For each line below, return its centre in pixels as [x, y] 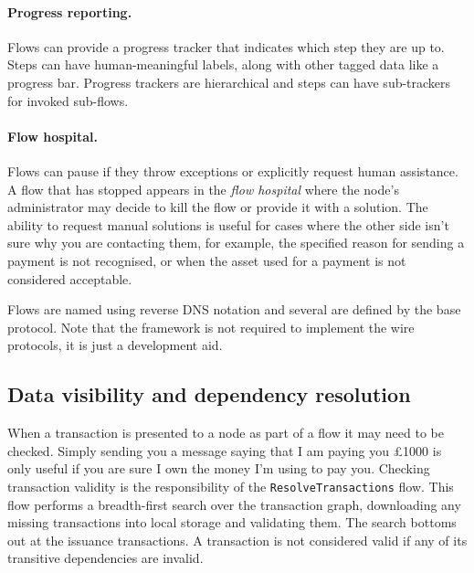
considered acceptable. [70, 278]
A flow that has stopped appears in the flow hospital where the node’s [203, 189]
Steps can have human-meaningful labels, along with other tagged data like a [223, 64]
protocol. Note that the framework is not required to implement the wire [211, 327]
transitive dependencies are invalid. [105, 558]
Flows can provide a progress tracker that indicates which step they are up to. [226, 46]
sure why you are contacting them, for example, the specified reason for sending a [236, 243]
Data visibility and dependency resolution [209, 394]
